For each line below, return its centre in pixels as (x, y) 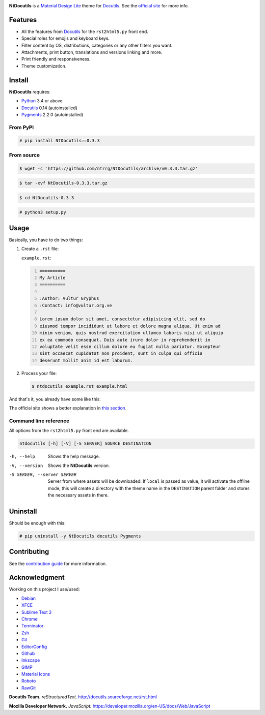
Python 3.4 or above (42, 101)
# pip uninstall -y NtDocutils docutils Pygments (80, 536)
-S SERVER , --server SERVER (43, 474)
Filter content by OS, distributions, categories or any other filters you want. (97, 45)
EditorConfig (34, 647)
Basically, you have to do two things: (46, 240)
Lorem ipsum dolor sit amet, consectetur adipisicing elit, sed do (122, 319)
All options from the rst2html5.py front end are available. (69, 431)
